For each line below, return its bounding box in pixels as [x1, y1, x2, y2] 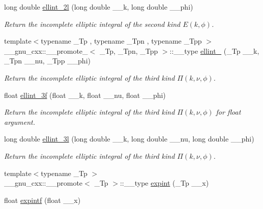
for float [216, 107, 241, 117]
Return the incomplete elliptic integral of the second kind [4, 18, 181, 29]
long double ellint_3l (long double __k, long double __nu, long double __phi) [4, 133, 254, 144]
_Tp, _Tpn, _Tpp [99, 45, 158, 56]
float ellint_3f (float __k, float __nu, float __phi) [4, 89, 166, 100]
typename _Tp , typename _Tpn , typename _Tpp [41, 36, 202, 46]
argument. [4, 116, 36, 127]
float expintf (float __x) [4, 194, 81, 205]
